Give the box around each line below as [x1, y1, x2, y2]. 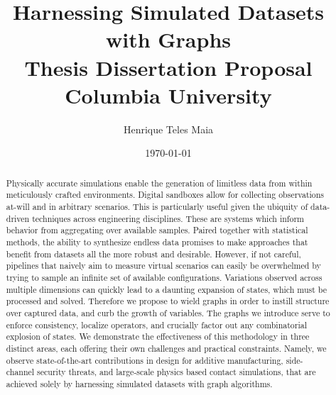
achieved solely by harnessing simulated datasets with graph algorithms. [6, 377, 273, 389]
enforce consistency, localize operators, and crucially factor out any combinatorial [6, 318, 307, 330]
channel [6, 366, 35, 378]
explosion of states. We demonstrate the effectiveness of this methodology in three [6, 330, 310, 343]
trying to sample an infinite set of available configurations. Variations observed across [6, 271, 323, 283]
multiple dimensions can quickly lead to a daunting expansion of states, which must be [6, 283, 327, 295]
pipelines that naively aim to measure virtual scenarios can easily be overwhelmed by [6, 260, 321, 272]
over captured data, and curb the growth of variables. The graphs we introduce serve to [6, 306, 330, 318]
